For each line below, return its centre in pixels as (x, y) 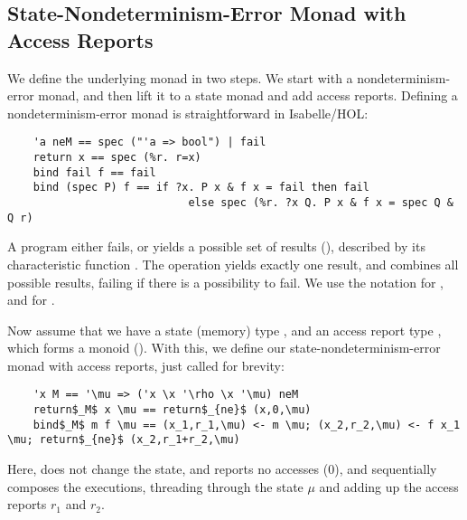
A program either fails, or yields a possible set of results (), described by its (216, 246)
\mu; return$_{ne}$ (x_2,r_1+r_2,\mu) (124, 440)
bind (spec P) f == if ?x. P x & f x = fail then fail (201, 188)
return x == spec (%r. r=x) (117, 158)
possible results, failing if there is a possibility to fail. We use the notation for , (225, 282)
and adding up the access (389, 486)
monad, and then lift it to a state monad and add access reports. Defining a (248, 95)
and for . (31, 300)
